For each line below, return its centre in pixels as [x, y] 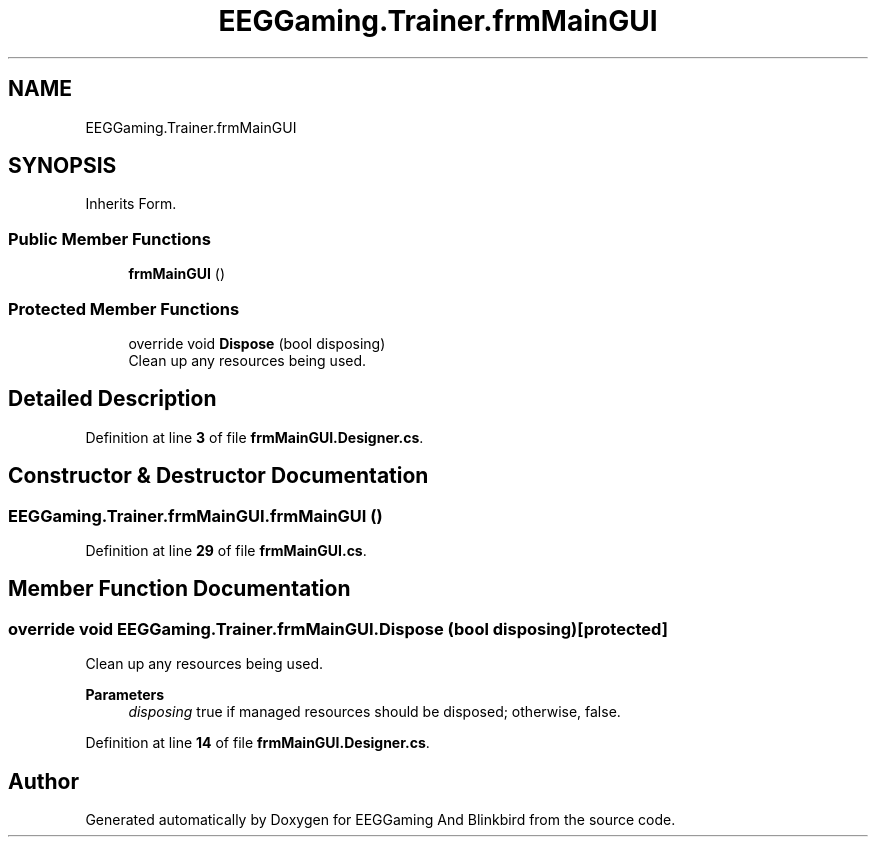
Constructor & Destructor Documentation [218, 476]
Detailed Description [112, 399]
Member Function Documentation [179, 589]
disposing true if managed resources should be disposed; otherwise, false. [374, 712]
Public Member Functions [109, 238]
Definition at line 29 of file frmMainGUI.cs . [226, 550]
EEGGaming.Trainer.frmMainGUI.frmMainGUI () [195, 515]
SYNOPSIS [62, 166]
